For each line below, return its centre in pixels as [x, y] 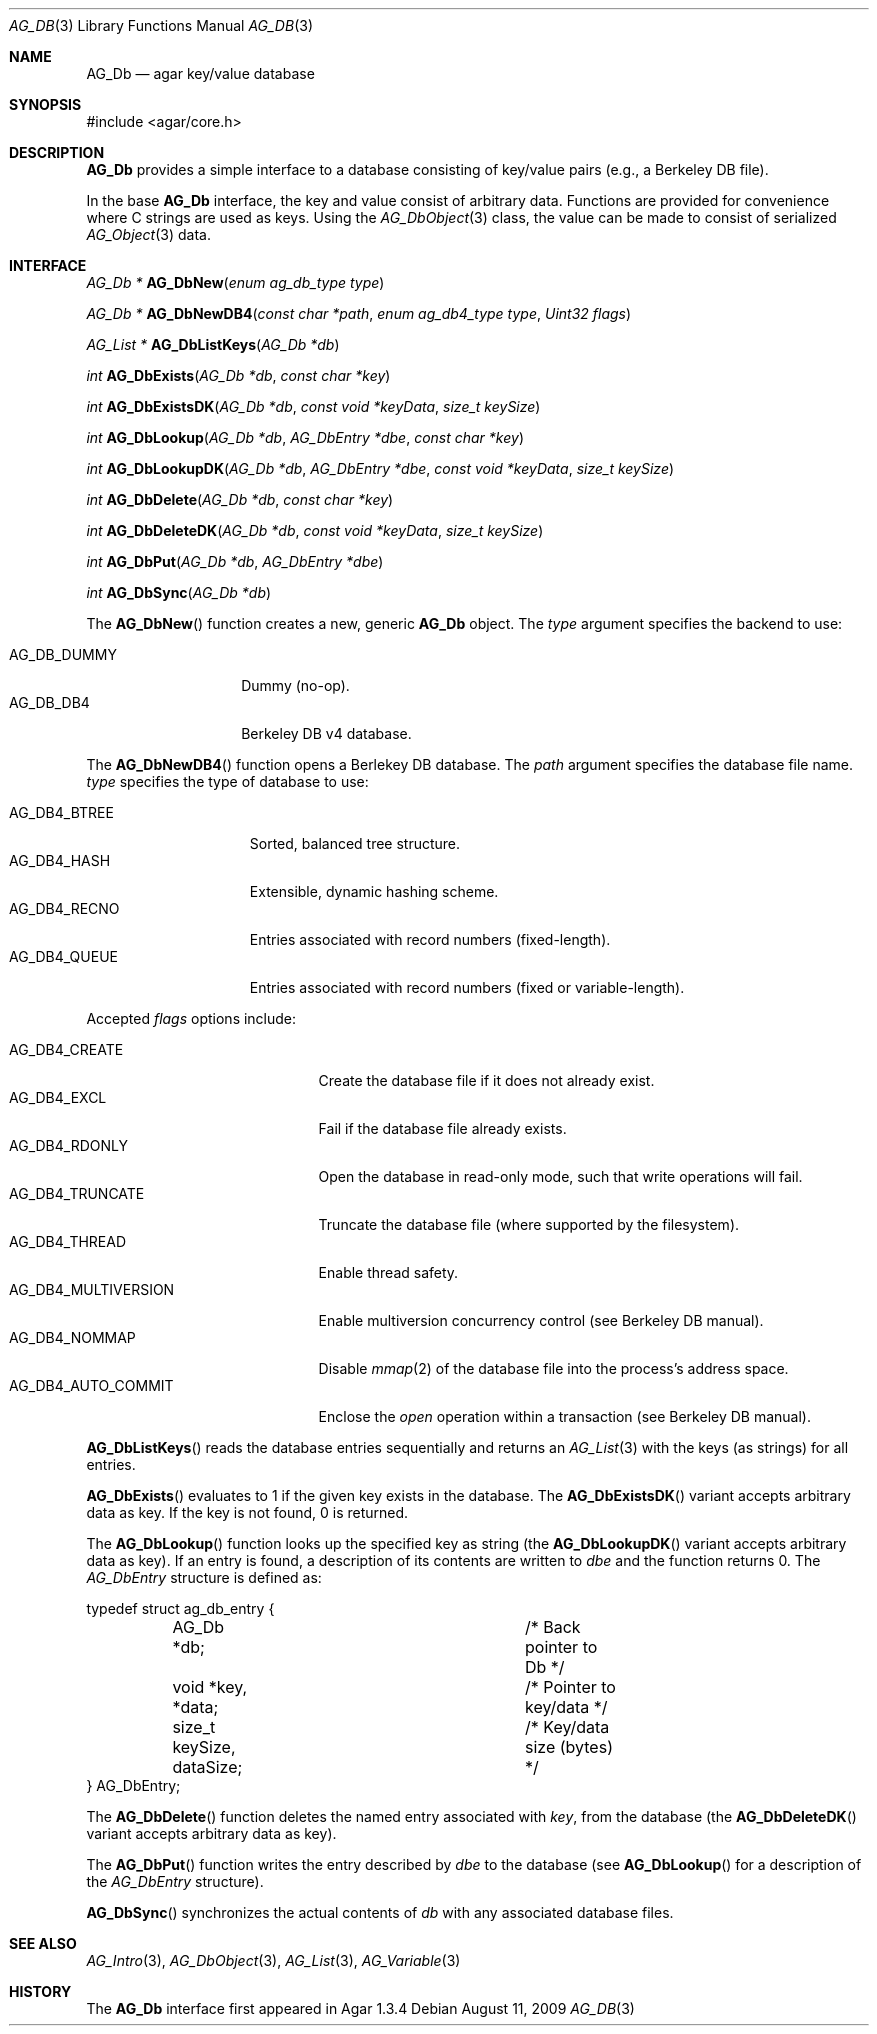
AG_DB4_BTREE [61, 812]
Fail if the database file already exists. [442, 1128]
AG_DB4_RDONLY [68, 1145]
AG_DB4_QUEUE [63, 956]
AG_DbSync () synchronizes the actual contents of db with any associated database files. [380, 1912]
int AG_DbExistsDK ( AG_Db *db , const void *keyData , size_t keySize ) [313, 406]
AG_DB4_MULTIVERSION [92, 1289]
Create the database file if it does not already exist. [486, 1080]
